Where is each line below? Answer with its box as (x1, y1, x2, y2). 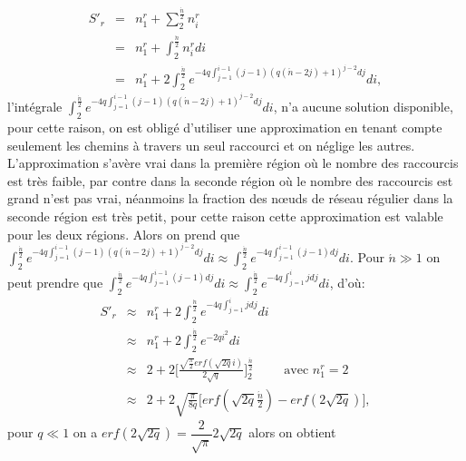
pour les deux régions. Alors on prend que (7, 224, 240, 243)
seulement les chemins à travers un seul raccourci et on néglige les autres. (7, 135, 415, 154)
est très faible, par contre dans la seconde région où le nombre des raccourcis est (7, 171, 453, 190)
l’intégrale (7, 97, 63, 116)
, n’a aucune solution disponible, (273, 97, 453, 116)
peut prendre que (7, 273, 103, 292)
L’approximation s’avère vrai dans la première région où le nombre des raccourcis (7, 153, 459, 172)
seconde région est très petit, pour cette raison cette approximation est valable (7, 207, 443, 226)
